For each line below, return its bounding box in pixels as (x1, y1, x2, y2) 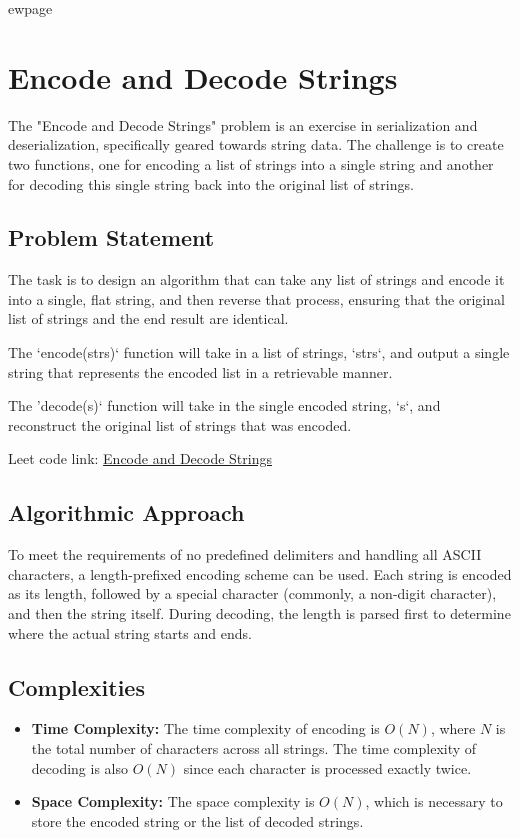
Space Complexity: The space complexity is (31, 791, 315, 812)
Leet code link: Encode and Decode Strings (8, 448, 272, 469)
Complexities (8, 671, 145, 702)
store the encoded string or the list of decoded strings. (31, 810, 364, 831)
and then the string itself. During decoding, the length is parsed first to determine (8, 603, 511, 624)
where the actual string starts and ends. (8, 622, 252, 643)
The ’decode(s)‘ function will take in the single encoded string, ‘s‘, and (8, 395, 441, 416)
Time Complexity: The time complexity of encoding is (31, 718, 380, 739)
